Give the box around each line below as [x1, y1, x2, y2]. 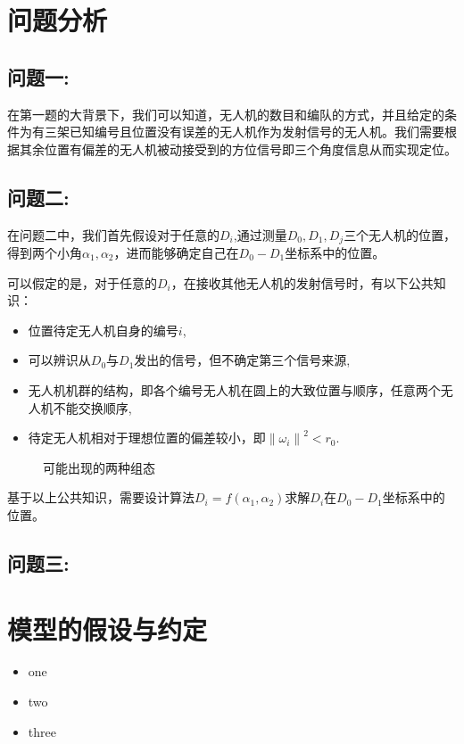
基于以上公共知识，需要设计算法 [7, 488, 195, 507]
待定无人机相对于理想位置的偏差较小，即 [28, 428, 266, 447]
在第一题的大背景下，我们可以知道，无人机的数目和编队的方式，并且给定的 [7, 104, 444, 123]
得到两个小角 [7, 244, 82, 262]
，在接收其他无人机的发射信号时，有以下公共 [170, 273, 434, 292]
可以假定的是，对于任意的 [7, 273, 157, 292]
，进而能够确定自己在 [113, 244, 239, 262]
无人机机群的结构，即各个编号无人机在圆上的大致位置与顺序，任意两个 [28, 380, 441, 399]
